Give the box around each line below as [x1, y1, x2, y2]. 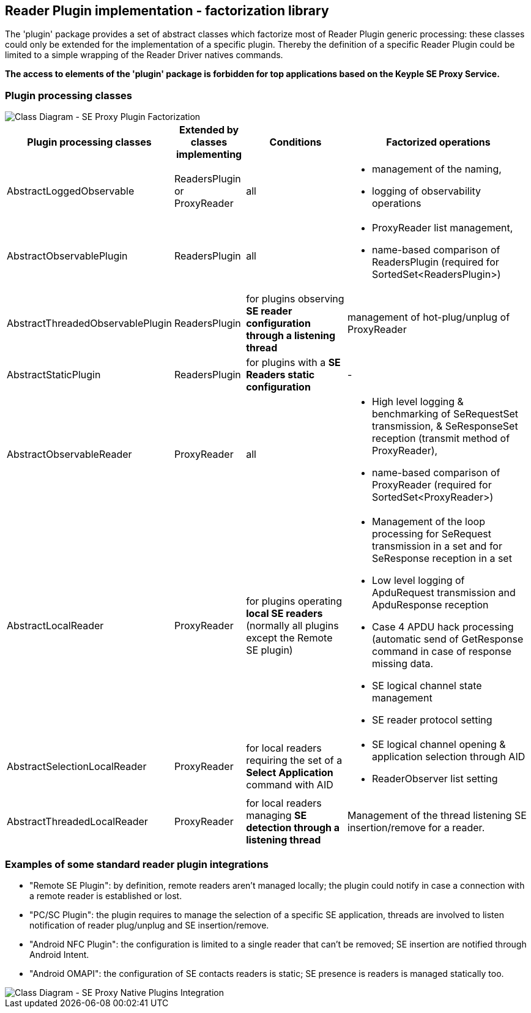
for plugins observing [246, 293, 344, 305]
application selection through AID [372, 750, 525, 763]
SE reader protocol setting [372, 714, 492, 727]
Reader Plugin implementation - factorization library [5, 3, 329, 18]
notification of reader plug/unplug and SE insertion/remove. [29, 919, 269, 930]
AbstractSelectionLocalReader [7, 760, 147, 773]
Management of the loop [372, 515, 485, 528]
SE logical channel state [372, 679, 482, 692]
